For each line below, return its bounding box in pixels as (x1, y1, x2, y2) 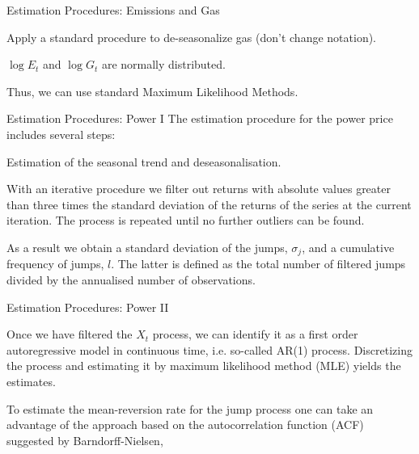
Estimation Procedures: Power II (6, 298, 169, 315)
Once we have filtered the (6, 326, 133, 343)
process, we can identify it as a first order (152, 326, 358, 343)
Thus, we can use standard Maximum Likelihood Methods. (6, 82, 298, 99)
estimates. (6, 372, 56, 389)
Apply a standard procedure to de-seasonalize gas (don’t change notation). (6, 28, 377, 45)
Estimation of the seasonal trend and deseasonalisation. (6, 153, 281, 170)
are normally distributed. (101, 56, 226, 73)
